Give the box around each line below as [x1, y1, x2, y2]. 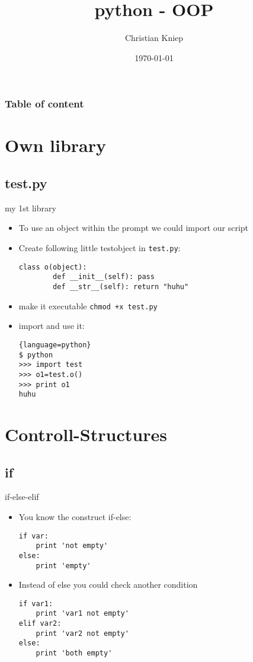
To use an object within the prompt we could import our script [18, 221, 249, 234]
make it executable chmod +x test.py [18, 299, 158, 312]
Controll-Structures [5, 422, 167, 446]
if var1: [18, 599, 53, 608]
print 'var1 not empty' [36, 609, 129, 618]
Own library [5, 133, 107, 157]
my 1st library [5, 201, 56, 214]
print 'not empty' [36, 541, 108, 550]
